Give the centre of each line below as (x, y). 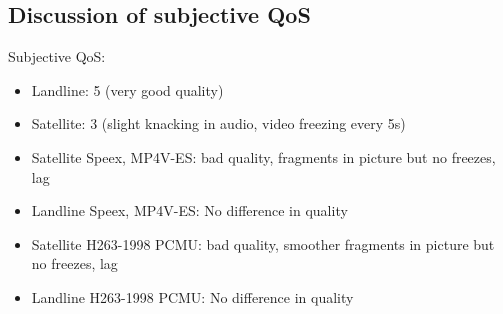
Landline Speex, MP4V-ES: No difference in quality (189, 210)
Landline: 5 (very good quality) (127, 89)
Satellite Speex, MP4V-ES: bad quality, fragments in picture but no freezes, (263, 156)
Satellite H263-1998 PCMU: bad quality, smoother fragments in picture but (263, 243)
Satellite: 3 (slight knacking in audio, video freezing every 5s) (218, 123)
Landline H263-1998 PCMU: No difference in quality (192, 296)
